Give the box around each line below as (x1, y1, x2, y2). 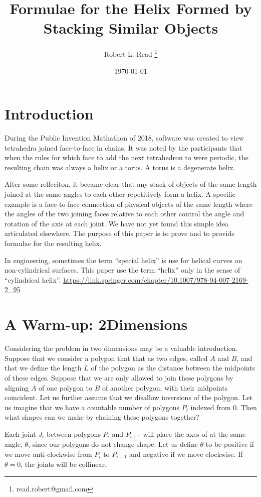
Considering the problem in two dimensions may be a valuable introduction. (5, 343, 238, 353)
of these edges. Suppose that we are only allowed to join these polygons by (5, 372, 233, 383)
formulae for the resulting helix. (5, 238, 102, 248)
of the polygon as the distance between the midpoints (91, 362, 255, 373)
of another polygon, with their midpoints (102, 382, 228, 393)
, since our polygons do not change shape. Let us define (28, 439, 198, 449)
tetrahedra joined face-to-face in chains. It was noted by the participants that (5, 142, 242, 153)
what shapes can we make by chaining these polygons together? (5, 412, 200, 422)
